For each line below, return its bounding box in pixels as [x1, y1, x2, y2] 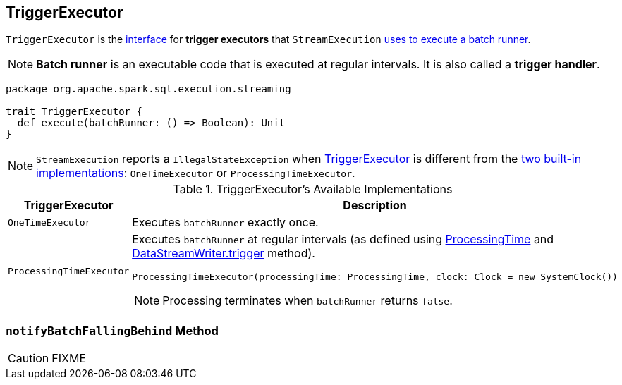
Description [343, 198, 407, 213]
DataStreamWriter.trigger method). [132, 246, 315, 261]
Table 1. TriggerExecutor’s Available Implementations [173, 182, 453, 197]
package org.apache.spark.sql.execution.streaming [6, 83, 291, 95]
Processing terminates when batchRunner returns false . [162, 293, 453, 308]
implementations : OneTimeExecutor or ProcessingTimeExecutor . [36, 166, 355, 181]
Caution [8, 351, 49, 366]
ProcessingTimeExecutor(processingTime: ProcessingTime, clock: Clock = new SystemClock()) [132, 271, 618, 283]
